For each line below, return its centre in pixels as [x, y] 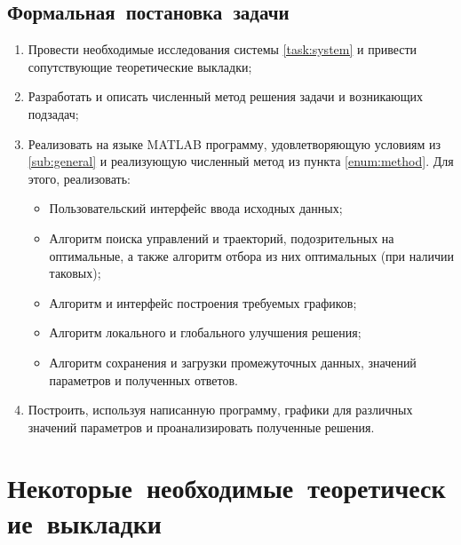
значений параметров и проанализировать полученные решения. [201, 427]
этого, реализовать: [79, 178]
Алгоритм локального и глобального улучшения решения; [205, 332]
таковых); [75, 273]
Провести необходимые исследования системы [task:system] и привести [223, 49]
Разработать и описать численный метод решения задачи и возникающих [225, 96]
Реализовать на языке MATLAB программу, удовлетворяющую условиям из [234, 143]
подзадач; [53, 113]
